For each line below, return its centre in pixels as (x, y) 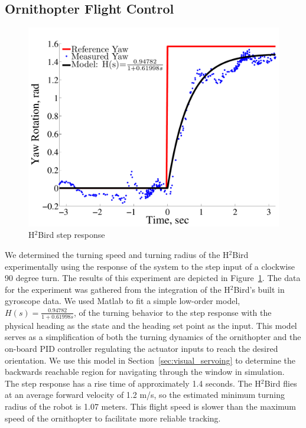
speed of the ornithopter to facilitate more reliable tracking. (113, 418)
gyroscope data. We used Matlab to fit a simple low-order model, (123, 301)
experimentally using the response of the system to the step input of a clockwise (150, 266)
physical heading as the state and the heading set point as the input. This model (151, 325)
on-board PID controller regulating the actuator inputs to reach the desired (141, 348)
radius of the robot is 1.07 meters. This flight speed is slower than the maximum (150, 406)
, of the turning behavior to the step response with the (173, 312)
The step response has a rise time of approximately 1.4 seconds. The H (133, 383)
